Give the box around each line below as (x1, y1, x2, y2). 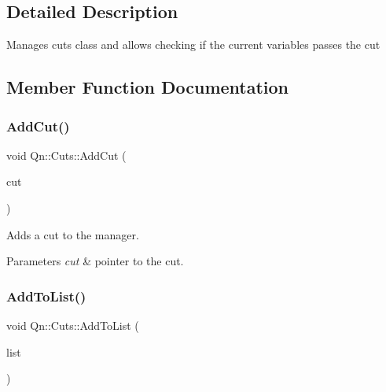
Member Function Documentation (6, 75, 289, 99)
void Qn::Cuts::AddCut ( (6, 146, 127, 163)
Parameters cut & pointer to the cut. (6, 253, 184, 269)
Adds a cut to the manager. (6, 226, 139, 242)
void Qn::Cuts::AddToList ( (6, 316, 139, 333)
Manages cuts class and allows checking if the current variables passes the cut (6, 36, 380, 53)
